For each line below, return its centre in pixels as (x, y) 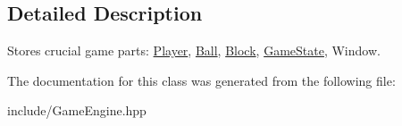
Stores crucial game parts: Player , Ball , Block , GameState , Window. (194, 50)
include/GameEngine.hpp (77, 110)
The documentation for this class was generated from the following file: (201, 80)
